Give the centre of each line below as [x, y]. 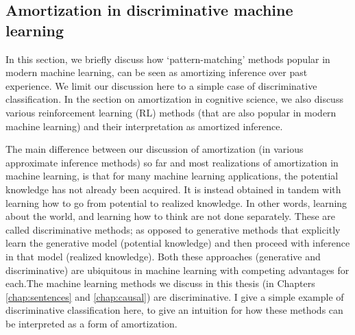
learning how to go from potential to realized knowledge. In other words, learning [176, 202]
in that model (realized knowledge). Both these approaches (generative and [163, 256]
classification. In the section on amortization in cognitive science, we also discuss [174, 99]
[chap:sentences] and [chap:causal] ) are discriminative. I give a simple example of [175, 296]
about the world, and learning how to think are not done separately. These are [171, 216]
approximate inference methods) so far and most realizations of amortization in [172, 162]
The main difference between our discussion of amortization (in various [155, 149]
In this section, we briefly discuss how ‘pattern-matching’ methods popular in [168, 59]
